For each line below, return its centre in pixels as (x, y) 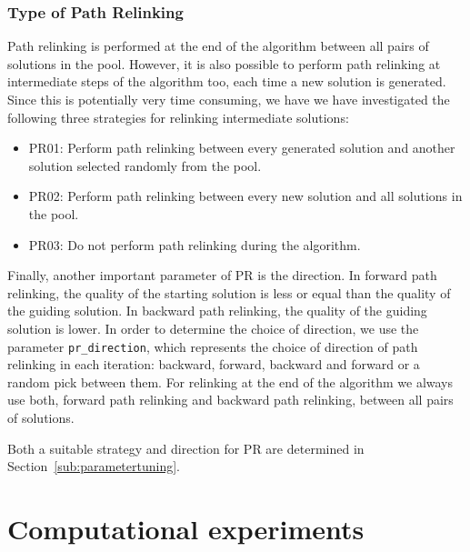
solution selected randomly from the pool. (145, 165)
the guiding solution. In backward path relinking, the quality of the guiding (217, 311)
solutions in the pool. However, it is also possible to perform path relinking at (224, 63)
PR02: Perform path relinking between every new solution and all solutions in (245, 196)
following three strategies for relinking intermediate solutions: (178, 117)
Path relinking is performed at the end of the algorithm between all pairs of (218, 46)
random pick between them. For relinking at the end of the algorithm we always (230, 381)
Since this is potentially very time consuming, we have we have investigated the (229, 99)
